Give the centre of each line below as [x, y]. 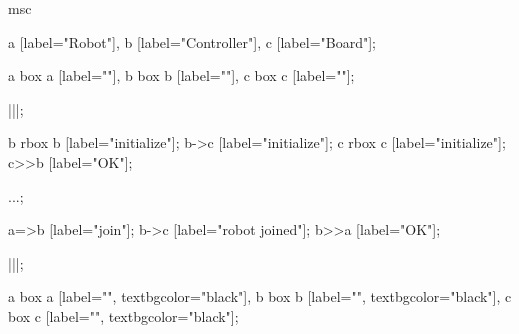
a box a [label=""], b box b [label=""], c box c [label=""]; [181, 75]
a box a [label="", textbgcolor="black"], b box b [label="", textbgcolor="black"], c [260, 296]
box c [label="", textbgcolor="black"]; [123, 315]
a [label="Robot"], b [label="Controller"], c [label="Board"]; [192, 41]
